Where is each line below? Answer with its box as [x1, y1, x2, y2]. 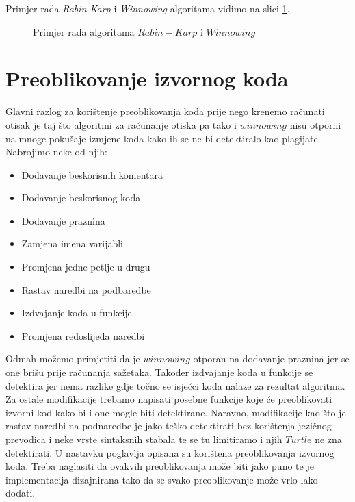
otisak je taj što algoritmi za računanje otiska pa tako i [5, 117, 237, 131]
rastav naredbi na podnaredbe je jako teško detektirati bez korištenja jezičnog [5, 418, 332, 433]
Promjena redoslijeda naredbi [21, 328, 145, 342]
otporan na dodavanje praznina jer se [193, 351, 350, 366]
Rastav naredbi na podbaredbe [21, 282, 151, 297]
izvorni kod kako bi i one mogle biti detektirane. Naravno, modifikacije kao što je [5, 405, 346, 419]
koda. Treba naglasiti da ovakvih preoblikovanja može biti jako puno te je [5, 459, 314, 473]
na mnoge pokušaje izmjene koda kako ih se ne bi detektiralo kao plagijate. [5, 131, 321, 145]
